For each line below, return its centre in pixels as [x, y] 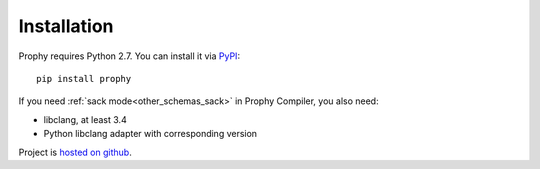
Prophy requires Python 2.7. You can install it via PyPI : [129, 56]
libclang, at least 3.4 [85, 119]
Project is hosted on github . [75, 152]
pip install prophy [84, 78]
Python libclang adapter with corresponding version [150, 134]
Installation [66, 26]
